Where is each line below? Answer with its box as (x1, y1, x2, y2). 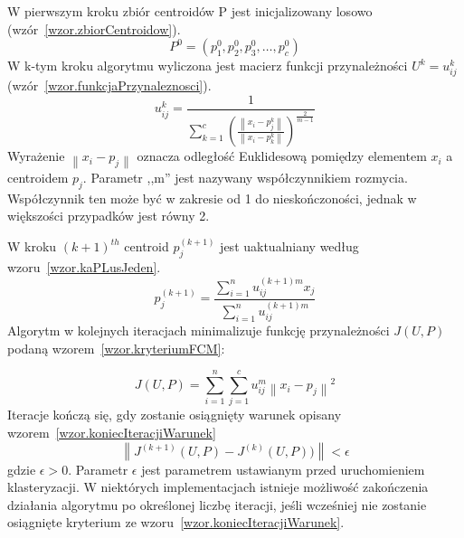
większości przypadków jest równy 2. (7, 206, 210, 225)
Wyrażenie (7, 146, 65, 165)
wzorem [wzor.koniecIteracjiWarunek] (7, 423, 216, 442)
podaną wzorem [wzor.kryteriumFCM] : (7, 338, 225, 357)
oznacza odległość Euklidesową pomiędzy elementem (137, 146, 427, 165)
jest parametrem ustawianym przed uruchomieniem (141, 459, 425, 478)
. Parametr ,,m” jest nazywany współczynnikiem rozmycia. (82, 168, 408, 186)
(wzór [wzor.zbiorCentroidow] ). (7, 19, 181, 38)
